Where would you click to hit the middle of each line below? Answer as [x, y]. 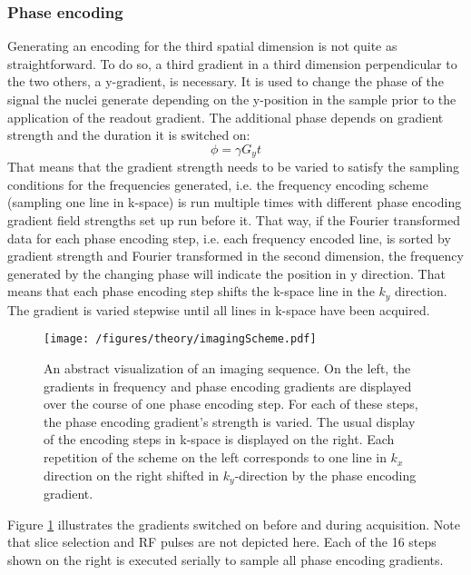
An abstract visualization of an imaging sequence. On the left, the [227, 368]
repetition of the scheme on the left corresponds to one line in [215, 457]
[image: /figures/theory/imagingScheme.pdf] [180, 339]
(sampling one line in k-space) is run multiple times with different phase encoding [235, 202]
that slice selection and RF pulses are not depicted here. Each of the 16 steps [222, 542]
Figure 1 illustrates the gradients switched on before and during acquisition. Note [234, 524]
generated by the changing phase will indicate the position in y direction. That [226, 273]
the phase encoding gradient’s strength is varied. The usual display [230, 421]
